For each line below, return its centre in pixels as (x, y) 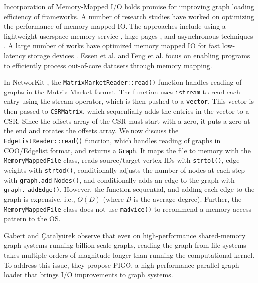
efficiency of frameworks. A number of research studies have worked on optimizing (129, 16)
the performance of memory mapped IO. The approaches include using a (115, 26)
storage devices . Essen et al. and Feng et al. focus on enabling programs (139, 55)
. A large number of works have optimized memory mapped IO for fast (112, 46)
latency (15, 55)
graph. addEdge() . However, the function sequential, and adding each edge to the (129, 189)
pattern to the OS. (32, 219)
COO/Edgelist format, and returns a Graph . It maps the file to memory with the (127, 150)
